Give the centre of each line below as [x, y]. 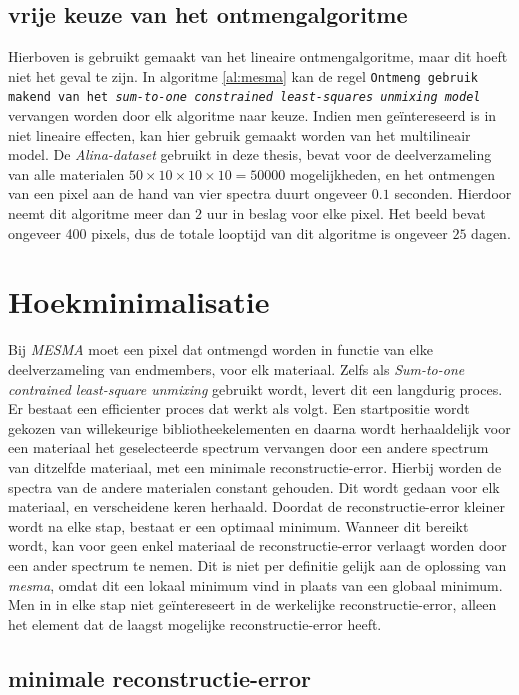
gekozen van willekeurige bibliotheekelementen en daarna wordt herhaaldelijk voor [259, 427]
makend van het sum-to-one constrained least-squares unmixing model [244, 97]
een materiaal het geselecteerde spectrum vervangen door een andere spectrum [248, 447]
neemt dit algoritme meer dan [99, 213]
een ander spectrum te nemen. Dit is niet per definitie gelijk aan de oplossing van [257, 564]
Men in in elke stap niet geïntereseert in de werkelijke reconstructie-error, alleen [252, 604]
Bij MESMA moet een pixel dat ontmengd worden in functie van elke [220, 349]
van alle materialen [66, 173]
